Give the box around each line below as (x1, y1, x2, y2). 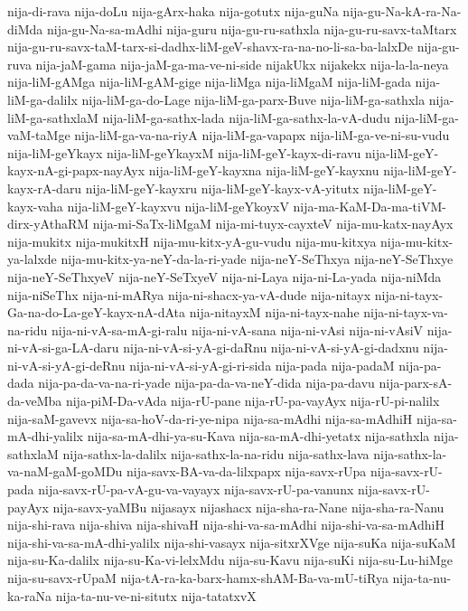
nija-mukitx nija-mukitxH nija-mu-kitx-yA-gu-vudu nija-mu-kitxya (7, 231, 377, 250)
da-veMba (7, 391, 62, 410)
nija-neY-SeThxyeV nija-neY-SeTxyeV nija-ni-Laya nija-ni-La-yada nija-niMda (7, 267, 442, 286)
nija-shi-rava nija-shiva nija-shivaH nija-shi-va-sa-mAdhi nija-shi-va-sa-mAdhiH (7, 515, 445, 534)
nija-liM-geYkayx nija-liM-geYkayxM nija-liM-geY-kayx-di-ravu (7, 143, 361, 162)
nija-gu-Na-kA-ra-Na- (342, 2, 462, 20)
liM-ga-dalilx (7, 89, 78, 108)
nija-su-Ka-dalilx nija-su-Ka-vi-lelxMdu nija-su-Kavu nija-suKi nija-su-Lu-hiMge (7, 550, 453, 569)
